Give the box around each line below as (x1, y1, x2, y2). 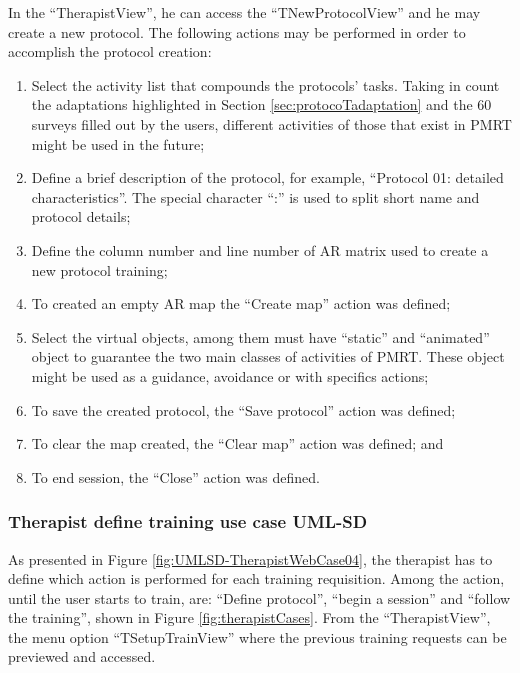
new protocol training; (31, 259, 168, 280)
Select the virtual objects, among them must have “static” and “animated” (31, 326, 490, 347)
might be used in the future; (31, 133, 205, 154)
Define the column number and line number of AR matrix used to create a (31, 239, 489, 260)
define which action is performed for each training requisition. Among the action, (8, 568, 505, 589)
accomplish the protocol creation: (8, 41, 212, 62)
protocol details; (31, 206, 131, 227)
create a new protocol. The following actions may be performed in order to (8, 21, 466, 42)
